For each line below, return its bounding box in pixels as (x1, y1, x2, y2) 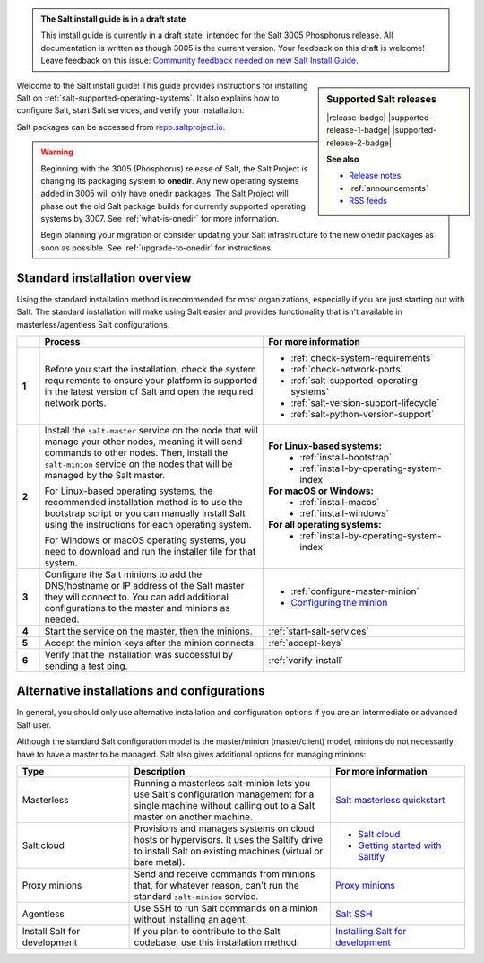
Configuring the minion (290, 596, 388, 608)
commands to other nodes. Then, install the (44, 446, 229, 459)
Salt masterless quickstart (335, 794, 445, 807)
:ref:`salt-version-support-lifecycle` (290, 396, 440, 408)
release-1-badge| (326, 125, 391, 136)
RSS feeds (349, 196, 387, 206)
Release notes (349, 171, 402, 181)
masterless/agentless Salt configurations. (16, 319, 170, 329)
